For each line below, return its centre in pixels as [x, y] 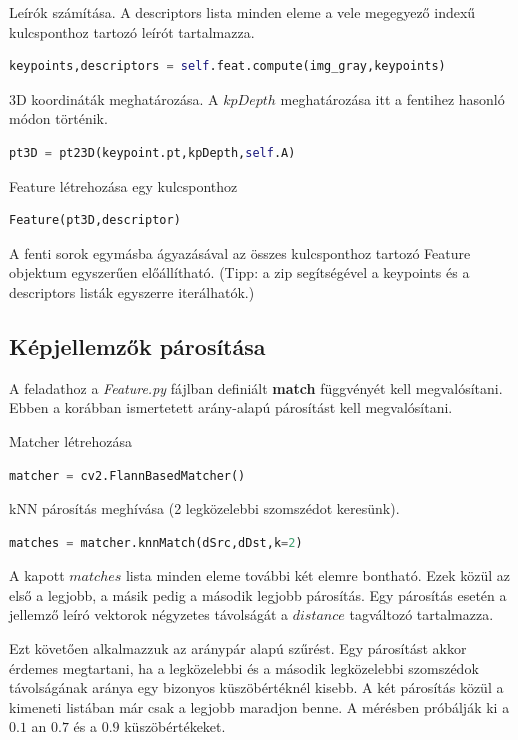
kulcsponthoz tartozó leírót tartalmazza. [132, 31]
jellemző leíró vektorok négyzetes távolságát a [149, 614]
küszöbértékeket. [175, 726]
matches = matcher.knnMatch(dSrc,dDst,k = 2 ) [156, 542]
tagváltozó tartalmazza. [421, 614]
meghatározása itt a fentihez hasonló [392, 98]
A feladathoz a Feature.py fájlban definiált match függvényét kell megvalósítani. [256, 387]
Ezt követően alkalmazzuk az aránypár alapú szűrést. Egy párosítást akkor [238, 648]
